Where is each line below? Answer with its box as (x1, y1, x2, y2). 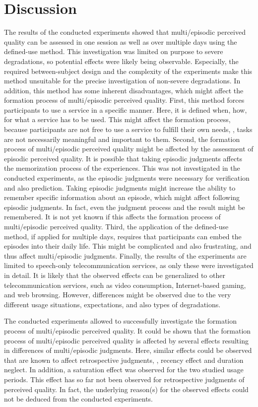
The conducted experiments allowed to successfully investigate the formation (4, 316, 237, 326)
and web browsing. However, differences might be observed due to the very (4, 289, 231, 300)
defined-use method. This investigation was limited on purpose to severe (4, 46, 223, 57)
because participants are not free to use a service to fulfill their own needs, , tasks (4, 124, 253, 135)
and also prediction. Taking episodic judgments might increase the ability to (4, 182, 236, 193)
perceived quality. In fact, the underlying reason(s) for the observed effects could (4, 384, 249, 394)
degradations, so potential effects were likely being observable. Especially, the (4, 56, 239, 66)
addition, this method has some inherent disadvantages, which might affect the (4, 85, 244, 95)
